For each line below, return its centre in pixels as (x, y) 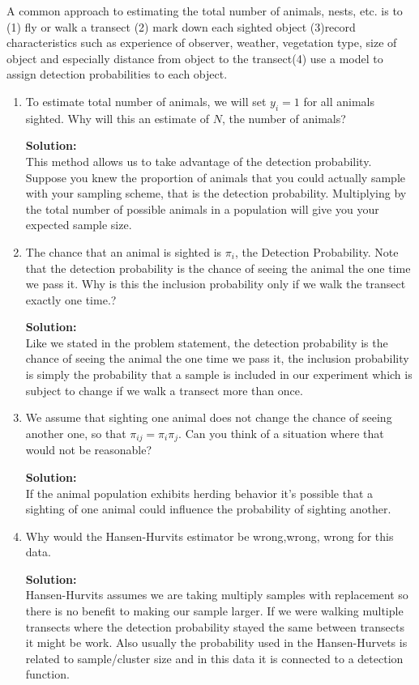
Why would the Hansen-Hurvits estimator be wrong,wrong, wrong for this (209, 536)
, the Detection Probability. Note (316, 251)
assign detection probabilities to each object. (117, 74)
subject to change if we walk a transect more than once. (164, 390)
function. (47, 674)
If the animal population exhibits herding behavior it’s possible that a (199, 493)
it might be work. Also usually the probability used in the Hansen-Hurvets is (216, 642)
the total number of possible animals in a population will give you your (202, 208)
